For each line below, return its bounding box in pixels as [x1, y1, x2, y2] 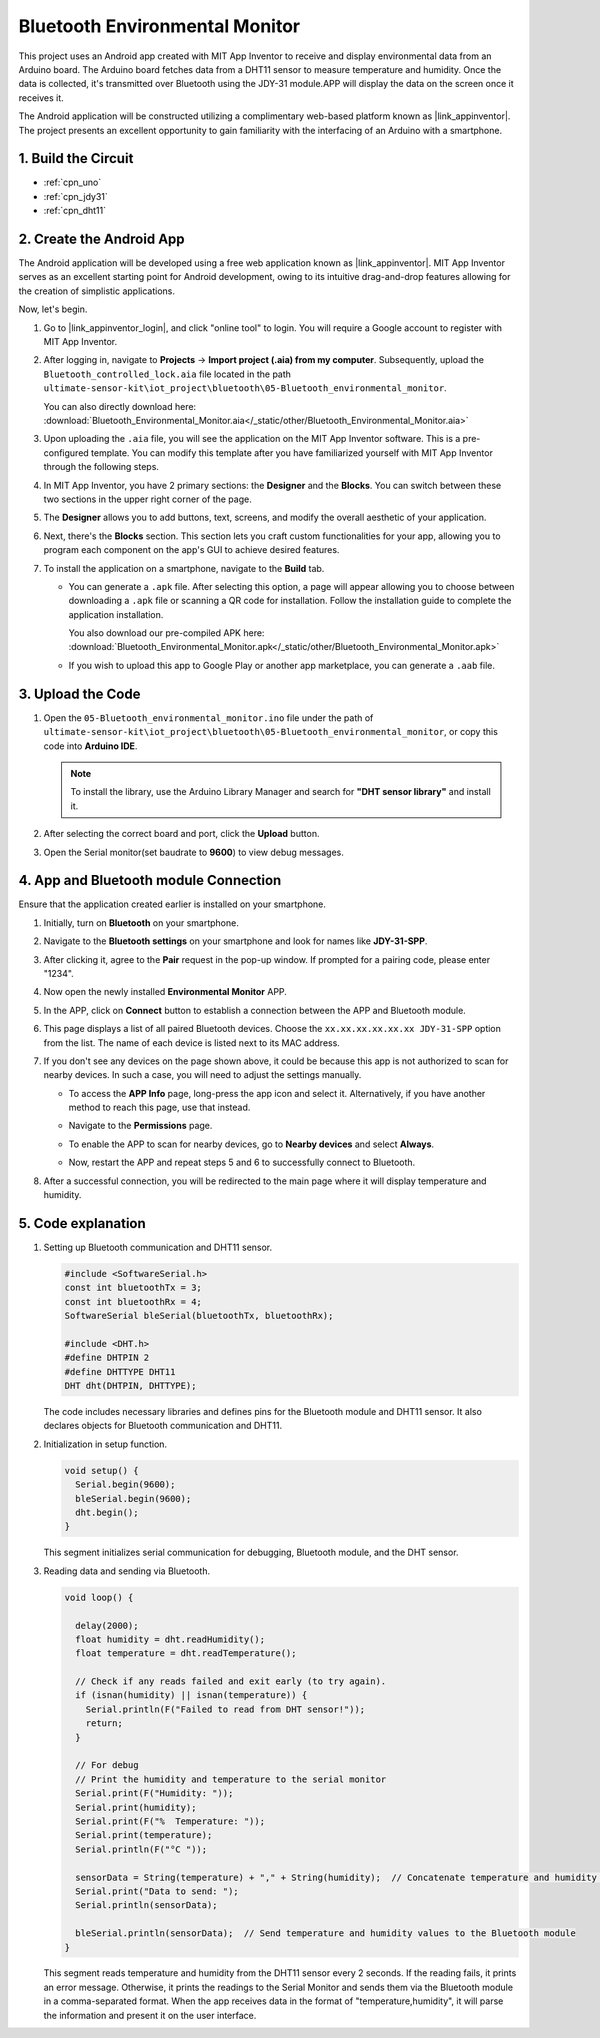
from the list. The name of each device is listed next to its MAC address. [43, 1036, 340, 1049]
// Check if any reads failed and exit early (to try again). [75, 1676, 387, 1687]
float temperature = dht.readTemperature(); [75, 1648, 297, 1659]
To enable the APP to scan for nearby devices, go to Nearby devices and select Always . [68, 1138, 435, 1150]
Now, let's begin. [18, 303, 88, 315]
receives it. [18, 91, 64, 104]
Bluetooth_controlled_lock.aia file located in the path [43, 368, 292, 380]
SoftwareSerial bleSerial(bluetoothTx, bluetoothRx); [64, 1310, 334, 1322]
